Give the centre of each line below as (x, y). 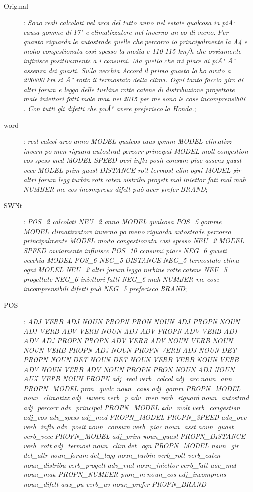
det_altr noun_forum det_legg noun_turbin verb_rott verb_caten (122, 455)
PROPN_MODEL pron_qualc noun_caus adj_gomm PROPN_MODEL (132, 388)
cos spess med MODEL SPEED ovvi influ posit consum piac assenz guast (133, 160)
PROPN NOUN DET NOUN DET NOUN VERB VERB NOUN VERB (131, 359)
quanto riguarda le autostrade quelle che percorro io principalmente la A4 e (136, 41)
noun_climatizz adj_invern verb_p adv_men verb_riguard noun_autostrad (136, 398)
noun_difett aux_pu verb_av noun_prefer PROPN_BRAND (115, 483)
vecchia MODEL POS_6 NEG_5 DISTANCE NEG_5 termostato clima (131, 260)
